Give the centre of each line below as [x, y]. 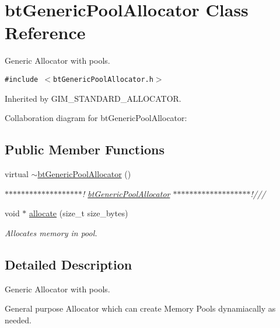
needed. [18, 320]
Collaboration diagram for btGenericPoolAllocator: [96, 118]
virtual [17, 173]
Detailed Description [69, 264]
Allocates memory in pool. [51, 232]
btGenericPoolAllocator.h [103, 79]
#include [22, 79]
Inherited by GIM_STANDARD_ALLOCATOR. [93, 98]
